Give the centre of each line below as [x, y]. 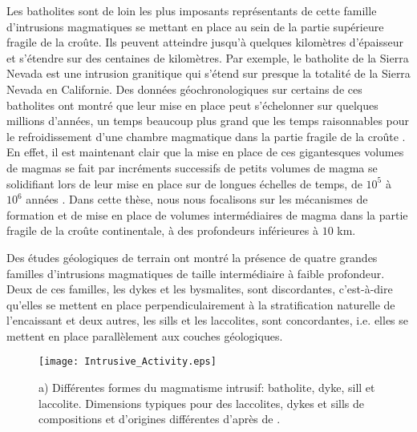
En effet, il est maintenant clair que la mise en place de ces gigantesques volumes [205, 152]
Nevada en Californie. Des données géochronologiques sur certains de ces [184, 89]
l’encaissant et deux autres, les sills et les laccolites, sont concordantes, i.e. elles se [208, 320]
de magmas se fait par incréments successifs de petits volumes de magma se [192, 167]
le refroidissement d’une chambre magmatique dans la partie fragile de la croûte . [206, 136]
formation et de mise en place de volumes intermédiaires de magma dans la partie [207, 214]
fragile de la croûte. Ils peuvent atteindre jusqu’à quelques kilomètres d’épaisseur [205, 42]
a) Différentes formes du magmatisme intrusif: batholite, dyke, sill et [207, 388]
